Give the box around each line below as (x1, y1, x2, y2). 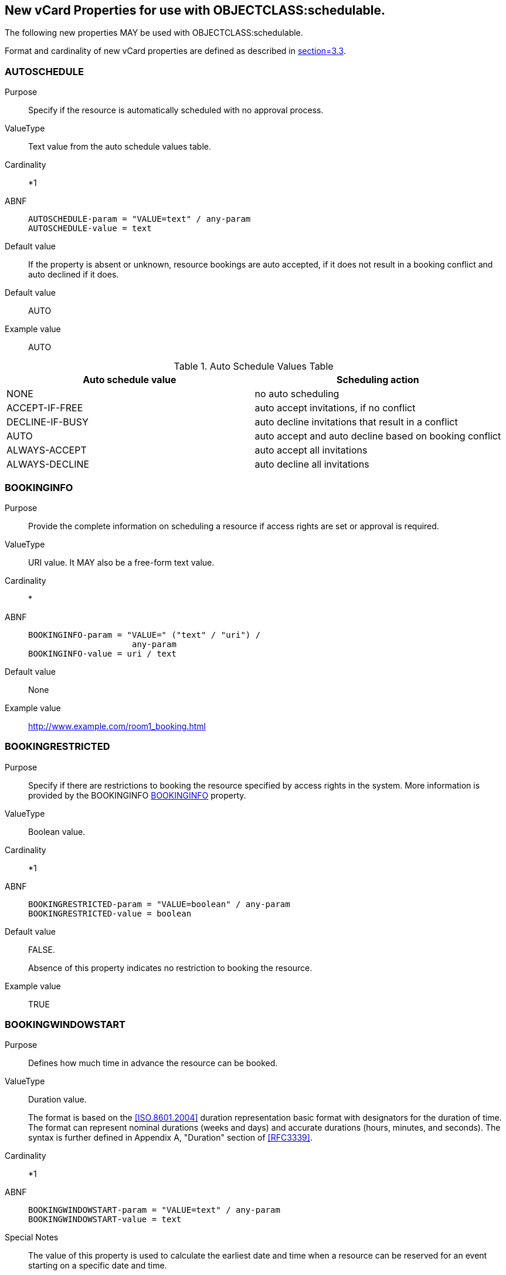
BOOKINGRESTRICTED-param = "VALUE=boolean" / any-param (28, 899, 290, 909)
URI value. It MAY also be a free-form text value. (28, 557, 215, 567)
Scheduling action (337, 374, 419, 386)
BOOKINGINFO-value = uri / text (28, 648, 176, 658)
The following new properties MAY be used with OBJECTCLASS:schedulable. (5, 28, 303, 38)
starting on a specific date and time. (28, 1260, 167, 1271)
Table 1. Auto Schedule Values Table (174, 360, 334, 373)
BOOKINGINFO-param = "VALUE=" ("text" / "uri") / (28, 630, 261, 640)
